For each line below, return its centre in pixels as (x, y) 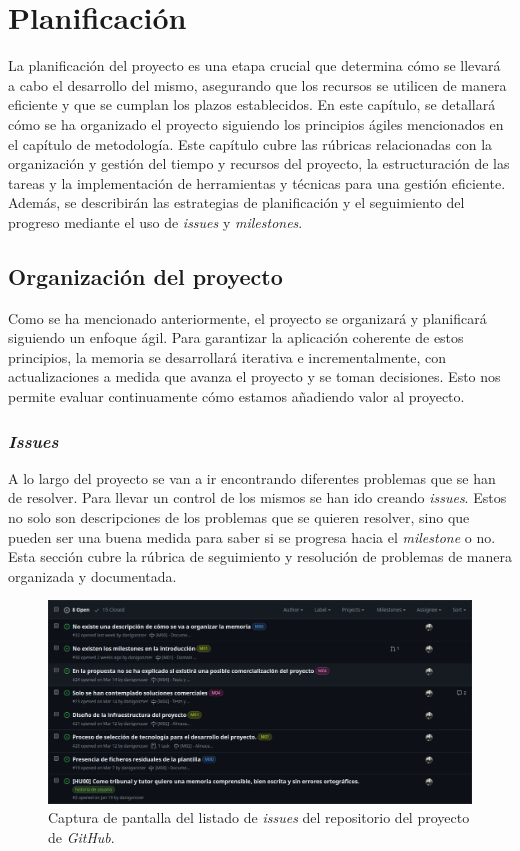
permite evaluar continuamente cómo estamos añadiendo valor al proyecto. (236, 396)
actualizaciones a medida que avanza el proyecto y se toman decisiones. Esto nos (254, 376)
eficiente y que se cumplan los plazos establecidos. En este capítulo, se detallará (252, 104)
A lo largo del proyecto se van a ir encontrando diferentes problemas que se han (252, 477)
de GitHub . (81, 836)
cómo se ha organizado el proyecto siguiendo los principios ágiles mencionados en (256, 123)
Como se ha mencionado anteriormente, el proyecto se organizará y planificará (247, 317)
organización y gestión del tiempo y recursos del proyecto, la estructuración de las (259, 163)
